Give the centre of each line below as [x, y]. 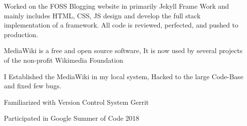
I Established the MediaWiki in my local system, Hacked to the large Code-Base [124, 76]
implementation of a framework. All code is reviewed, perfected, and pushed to [121, 25]
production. [21, 34]
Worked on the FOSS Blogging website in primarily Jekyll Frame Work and [116, 6]
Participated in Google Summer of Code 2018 [72, 118]
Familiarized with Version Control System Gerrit [76, 102]
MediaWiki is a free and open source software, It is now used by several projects [123, 50]
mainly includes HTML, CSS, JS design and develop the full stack [102, 15]
